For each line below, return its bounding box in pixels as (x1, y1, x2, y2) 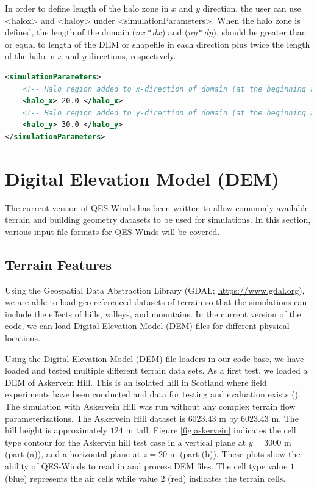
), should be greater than (213, 26, 307, 38)
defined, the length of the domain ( (5, 26, 136, 38)
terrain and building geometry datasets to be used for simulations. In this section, (5, 213, 311, 226)
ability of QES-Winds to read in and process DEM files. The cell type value (5, 459, 288, 472)
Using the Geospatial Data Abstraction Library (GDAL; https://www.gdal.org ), (5, 283, 305, 296)
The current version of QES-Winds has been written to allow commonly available (5, 201, 309, 214)
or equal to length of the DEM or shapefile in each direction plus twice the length (5, 37, 310, 50)
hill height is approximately (5, 424, 108, 436)
